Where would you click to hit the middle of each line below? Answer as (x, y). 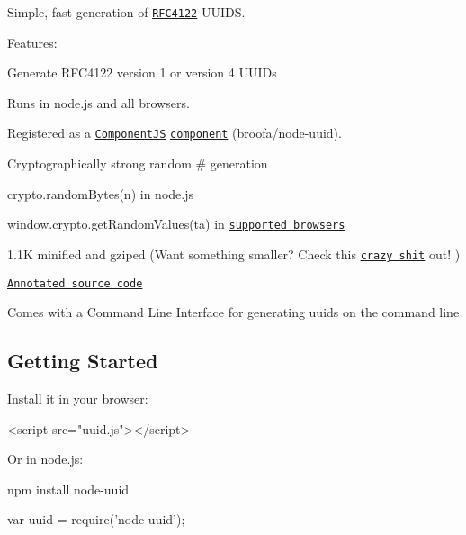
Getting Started (83, 361)
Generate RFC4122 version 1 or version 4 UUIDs (142, 73)
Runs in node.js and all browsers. (99, 102)
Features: (32, 42)
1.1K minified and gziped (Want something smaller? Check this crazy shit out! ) (234, 254)
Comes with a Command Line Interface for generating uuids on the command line (233, 312)
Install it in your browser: (78, 399)
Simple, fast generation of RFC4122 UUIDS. (126, 12)
